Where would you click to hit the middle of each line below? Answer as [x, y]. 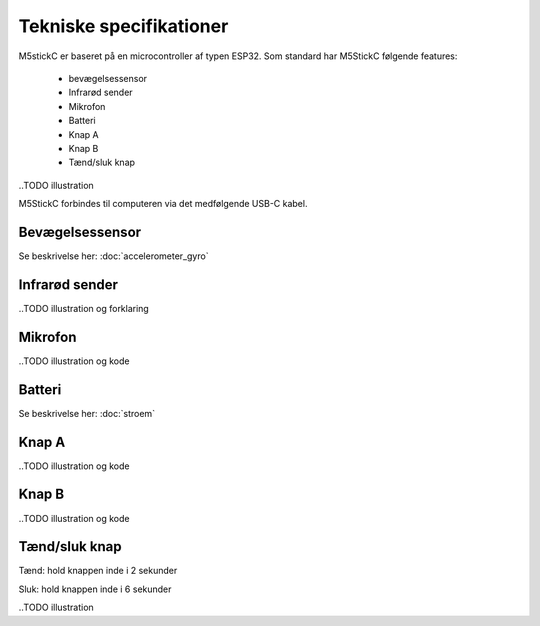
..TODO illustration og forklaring [83, 308]
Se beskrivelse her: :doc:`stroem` [86, 413]
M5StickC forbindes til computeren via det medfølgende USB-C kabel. [163, 204]
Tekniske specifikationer [123, 26]
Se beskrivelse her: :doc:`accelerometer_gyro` [113, 256]
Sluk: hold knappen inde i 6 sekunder [95, 589]
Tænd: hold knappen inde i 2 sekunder [98, 571]
